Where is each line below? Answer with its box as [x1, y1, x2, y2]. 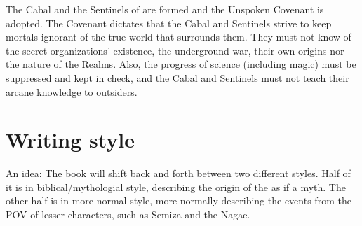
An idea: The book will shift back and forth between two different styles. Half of [6, 166, 351, 181]
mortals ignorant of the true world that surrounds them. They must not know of [6, 29, 351, 44]
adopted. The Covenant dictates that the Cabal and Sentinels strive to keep [6, 15, 332, 30]
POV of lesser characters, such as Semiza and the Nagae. [6, 207, 250, 222]
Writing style [6, 125, 135, 154]
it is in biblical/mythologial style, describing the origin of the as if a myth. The [6, 179, 346, 194]
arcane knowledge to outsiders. [6, 84, 138, 99]
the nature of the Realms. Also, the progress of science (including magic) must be [6, 57, 356, 71]
